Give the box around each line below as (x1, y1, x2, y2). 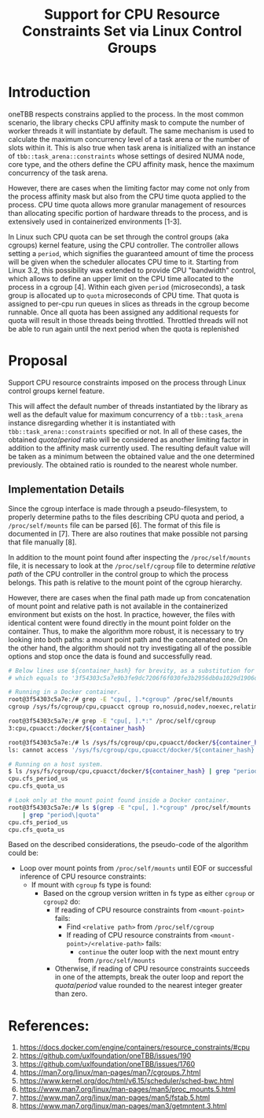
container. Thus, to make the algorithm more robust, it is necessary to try (8, 626, 244, 636)
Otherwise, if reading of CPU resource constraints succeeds (54, 964, 250, 974)
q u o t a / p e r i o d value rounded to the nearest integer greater (54, 981, 243, 990)
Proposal (8, 352, 68, 370)
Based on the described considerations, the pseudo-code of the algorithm (8, 840, 249, 849)
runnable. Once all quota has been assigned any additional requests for (8, 307, 240, 317)
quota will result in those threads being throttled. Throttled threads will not (8, 315, 248, 325)
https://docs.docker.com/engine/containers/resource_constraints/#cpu (19, 1042, 250, 1053)
